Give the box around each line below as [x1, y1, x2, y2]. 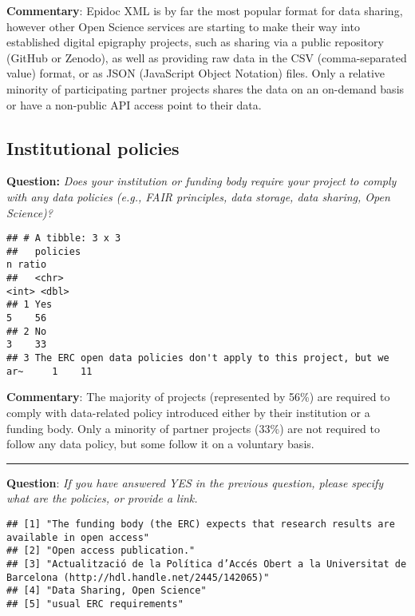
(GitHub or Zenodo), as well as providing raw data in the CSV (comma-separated [6, 49, 407, 66]
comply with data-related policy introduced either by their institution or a [6, 403, 370, 420]
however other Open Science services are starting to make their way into [6, 18, 360, 34]
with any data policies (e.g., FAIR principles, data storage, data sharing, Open [6, 188, 390, 205]
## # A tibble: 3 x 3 [6, 232, 121, 244]
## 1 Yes [6, 299, 53, 311]
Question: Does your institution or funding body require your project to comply [6, 173, 397, 189]
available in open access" [6, 531, 149, 543]
